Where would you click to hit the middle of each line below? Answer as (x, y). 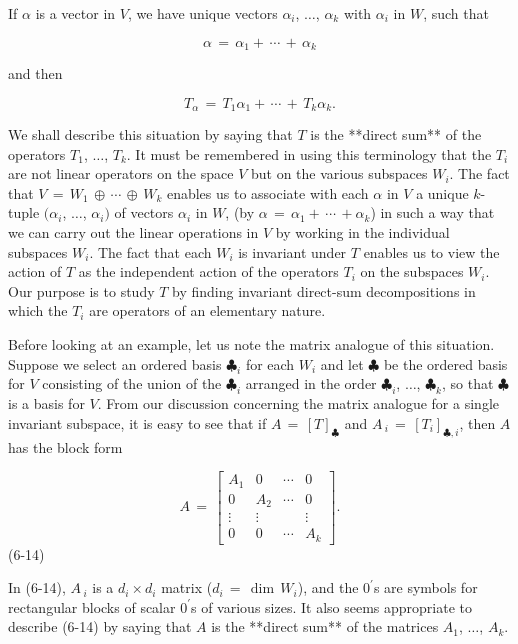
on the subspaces (412, 271)
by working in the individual (362, 232)
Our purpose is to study (81, 290)
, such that (456, 13)
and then (35, 73)
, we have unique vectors (202, 13)
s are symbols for (425, 587)
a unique (442, 192)
